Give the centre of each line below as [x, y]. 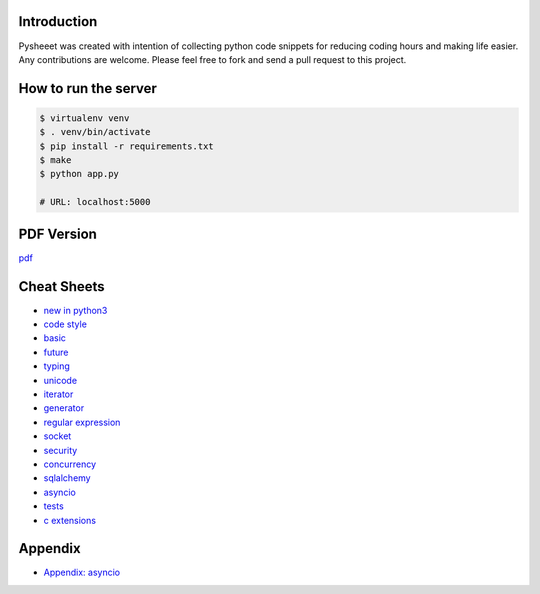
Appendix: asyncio [81, 572]
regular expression [82, 422]
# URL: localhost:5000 [95, 202]
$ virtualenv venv [84, 118]
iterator [58, 394]
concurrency [70, 464]
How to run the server [87, 88]
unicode [60, 380]
